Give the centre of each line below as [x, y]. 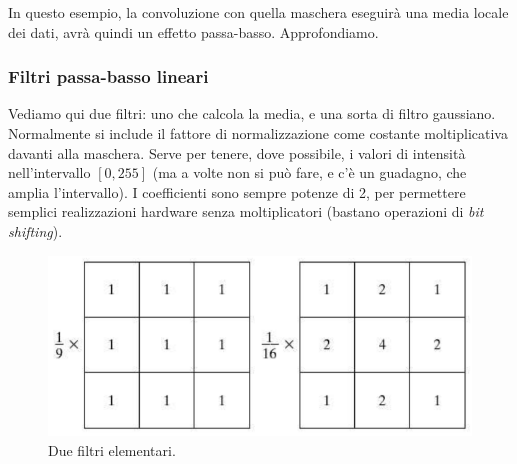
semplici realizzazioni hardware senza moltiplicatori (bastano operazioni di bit [246, 211]
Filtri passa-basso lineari [108, 76]
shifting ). [35, 230]
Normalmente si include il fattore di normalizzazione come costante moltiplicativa [258, 133]
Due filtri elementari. [112, 449]
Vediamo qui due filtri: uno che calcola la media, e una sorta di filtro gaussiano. [252, 113]
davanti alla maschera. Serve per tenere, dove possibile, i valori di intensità [237, 152]
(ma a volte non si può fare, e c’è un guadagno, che [309, 172]
